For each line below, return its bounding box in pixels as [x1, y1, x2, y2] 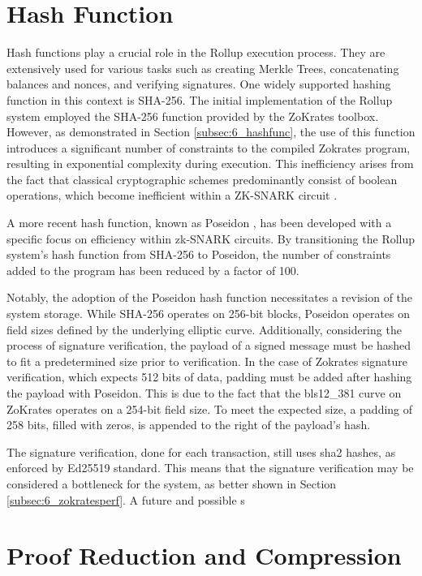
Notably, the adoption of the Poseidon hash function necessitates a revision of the [6, 289, 413, 306]
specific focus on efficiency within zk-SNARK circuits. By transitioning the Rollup [6, 230, 416, 247]
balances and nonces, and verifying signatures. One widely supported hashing [6, 75, 391, 92]
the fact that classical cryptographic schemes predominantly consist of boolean [6, 170, 398, 187]
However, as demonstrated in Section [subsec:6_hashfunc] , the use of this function [6, 123, 416, 140]
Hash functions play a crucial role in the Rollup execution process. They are [6, 44, 385, 61]
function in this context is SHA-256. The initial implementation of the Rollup [6, 91, 393, 108]
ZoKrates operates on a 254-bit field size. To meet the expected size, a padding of [6, 400, 413, 417]
